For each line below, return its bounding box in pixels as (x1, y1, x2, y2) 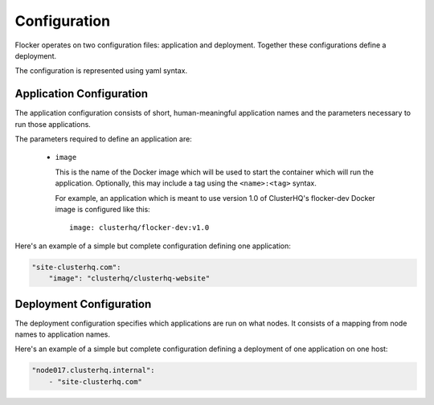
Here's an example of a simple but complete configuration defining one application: (14, 241, 291, 251)
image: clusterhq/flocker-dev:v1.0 (69, 223, 210, 232)
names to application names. (14, 329, 110, 339)
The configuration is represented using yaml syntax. (14, 66, 188, 76)
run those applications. (14, 119, 92, 129)
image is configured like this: (55, 204, 150, 214)
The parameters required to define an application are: (14, 134, 192, 144)
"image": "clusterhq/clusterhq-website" (48, 274, 211, 283)
